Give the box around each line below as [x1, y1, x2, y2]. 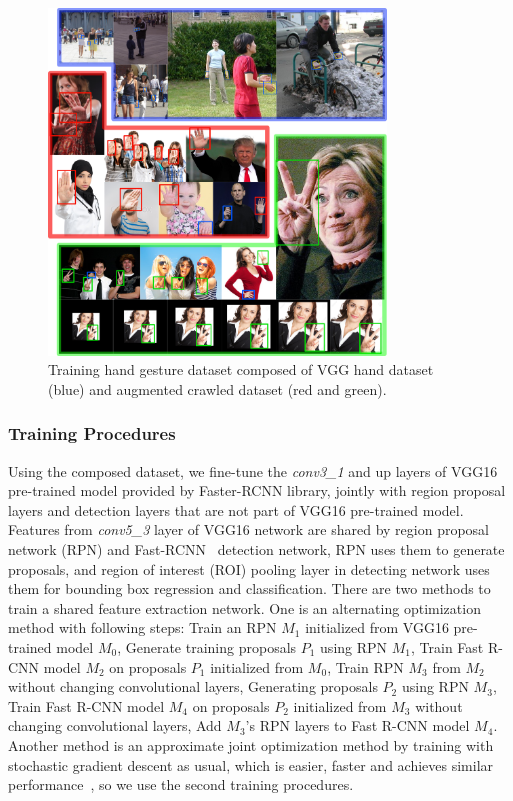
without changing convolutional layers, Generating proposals [8, 676, 378, 697]
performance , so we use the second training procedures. [8, 774, 354, 795]
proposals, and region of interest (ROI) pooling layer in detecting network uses [8, 558, 490, 579]
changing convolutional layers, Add [8, 715, 222, 736]
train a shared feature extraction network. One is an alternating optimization [8, 597, 481, 618]
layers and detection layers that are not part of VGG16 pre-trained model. [8, 499, 464, 520]
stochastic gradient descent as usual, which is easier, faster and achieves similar [8, 754, 494, 775]
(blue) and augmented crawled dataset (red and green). [48, 378, 387, 399]
